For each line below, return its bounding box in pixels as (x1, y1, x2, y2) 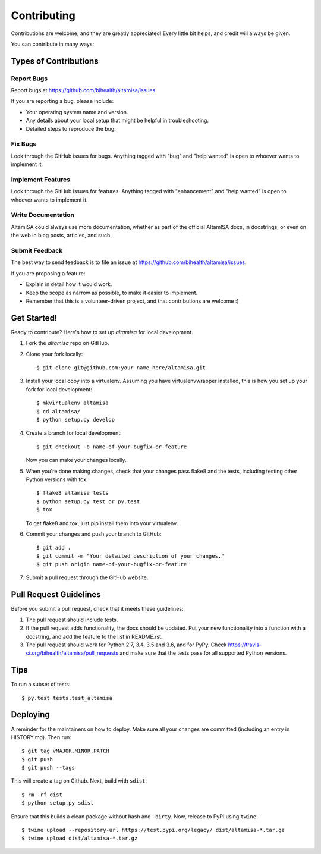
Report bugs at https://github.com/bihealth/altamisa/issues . (11, 87, 157, 94)
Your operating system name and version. (26, 108, 128, 115)
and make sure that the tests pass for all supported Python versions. (119, 649, 287, 657)
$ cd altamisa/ (36, 408, 81, 415)
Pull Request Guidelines (11, 589, 101, 600)
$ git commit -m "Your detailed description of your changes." (36, 552, 225, 559)
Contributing (11, 9, 75, 22)
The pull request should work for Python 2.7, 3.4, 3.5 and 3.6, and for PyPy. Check (26, 641, 227, 648)
